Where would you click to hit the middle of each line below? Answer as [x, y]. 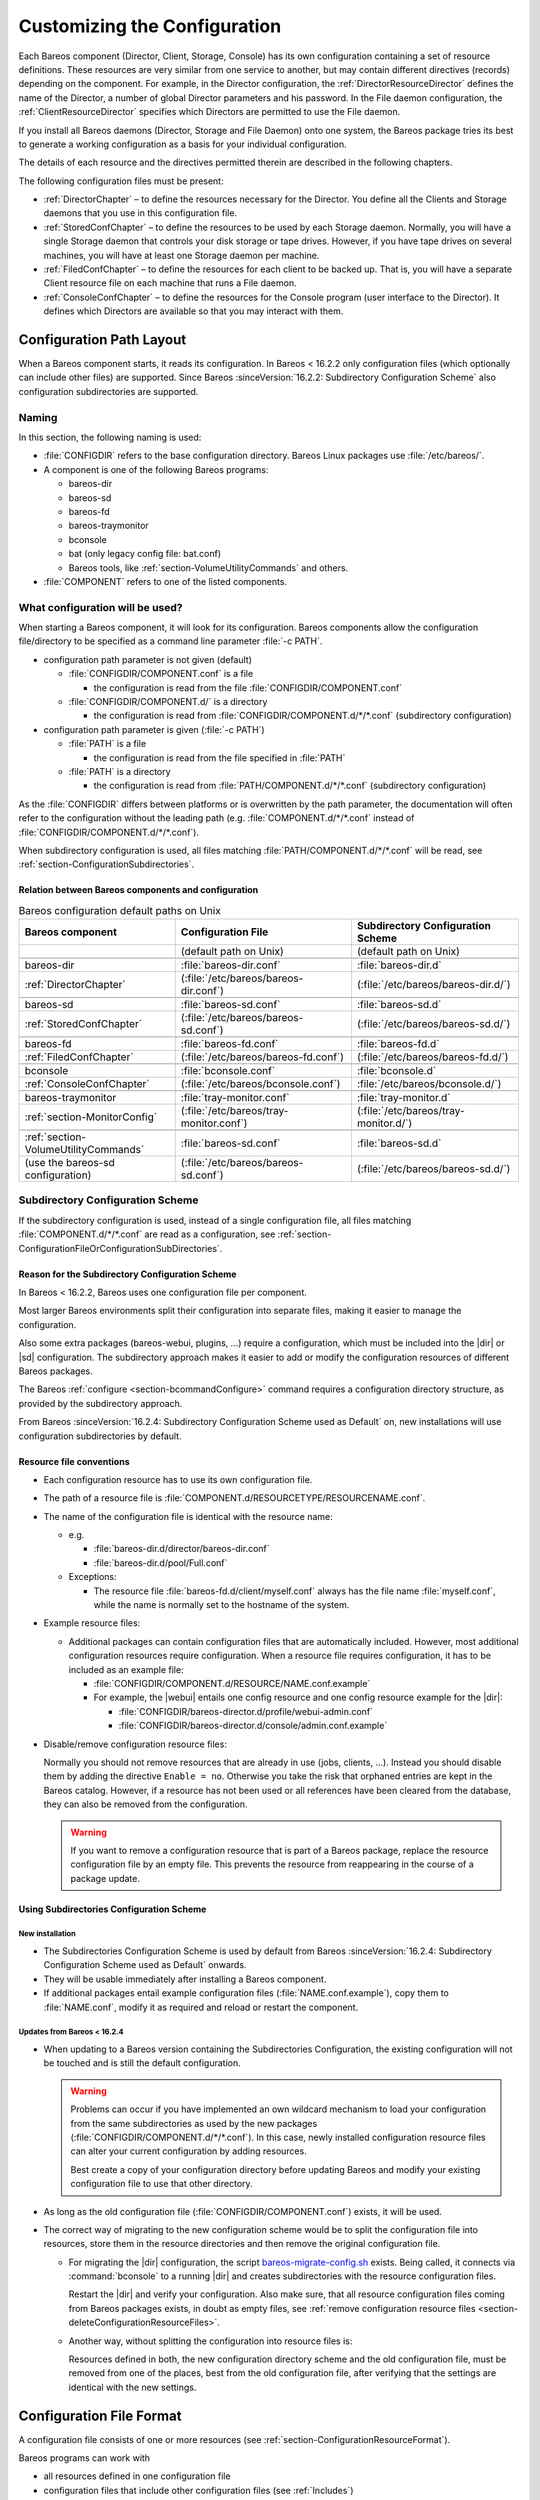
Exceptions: [92, 1577]
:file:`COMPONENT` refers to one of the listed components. [165, 581]
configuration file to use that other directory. [162, 2184]
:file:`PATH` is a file [107, 744]
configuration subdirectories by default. [100, 1436]
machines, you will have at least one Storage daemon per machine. [181, 255]
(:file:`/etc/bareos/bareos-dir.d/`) [433, 985]
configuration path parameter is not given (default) [148, 659]
